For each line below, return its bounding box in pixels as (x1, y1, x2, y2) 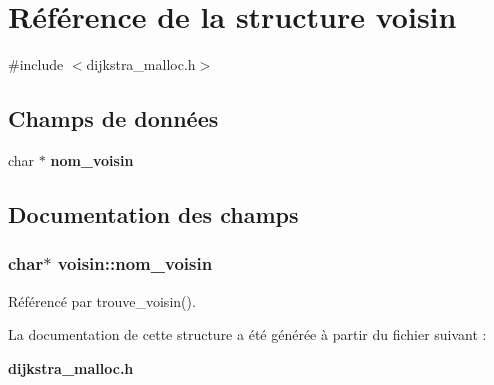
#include (8, 54, 64, 75)
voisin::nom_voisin (57, 251, 213, 276)
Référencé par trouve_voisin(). (8, 290, 196, 311)
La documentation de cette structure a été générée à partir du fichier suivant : (8, 324, 487, 345)
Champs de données (8, 103, 219, 134)
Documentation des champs (8, 198, 299, 229)
